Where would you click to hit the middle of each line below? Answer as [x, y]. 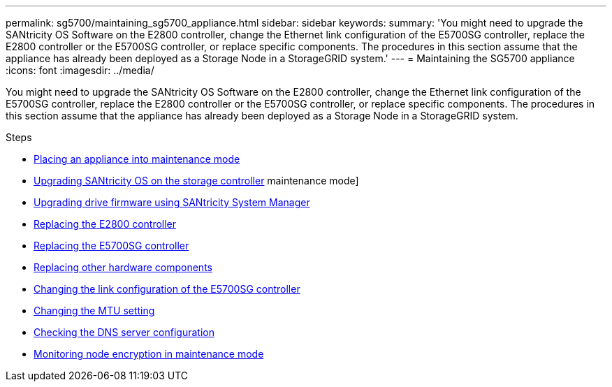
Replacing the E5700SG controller [111, 246]
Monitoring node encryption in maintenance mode [149, 354]
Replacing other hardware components [123, 267]
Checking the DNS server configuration [124, 332]
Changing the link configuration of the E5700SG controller [167, 289]
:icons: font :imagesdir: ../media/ [80, 70]
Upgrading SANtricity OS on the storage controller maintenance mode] [196, 181]
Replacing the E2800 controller [105, 224]
